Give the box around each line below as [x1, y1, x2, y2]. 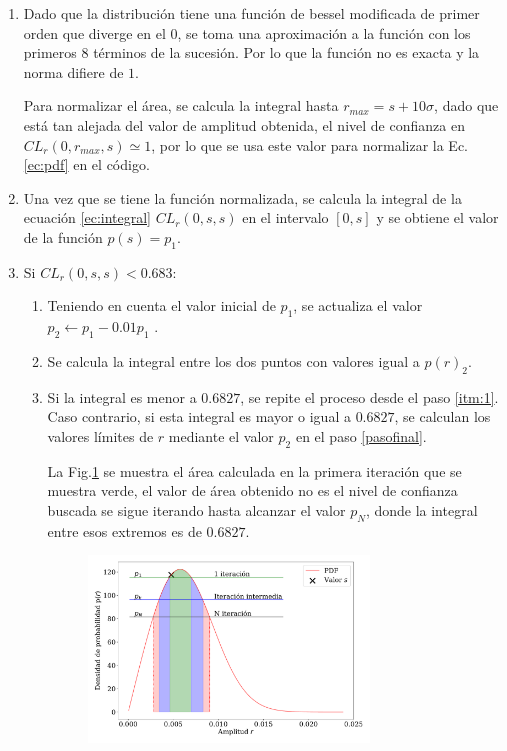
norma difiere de [23, 61, 124, 82]
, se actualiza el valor [293, 295, 423, 316]
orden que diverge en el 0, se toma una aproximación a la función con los [23, 22, 471, 43]
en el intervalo [242, 207, 329, 228]
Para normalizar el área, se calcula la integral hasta [23, 95, 339, 116]
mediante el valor [168, 425, 274, 446]
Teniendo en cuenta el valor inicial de [47, 295, 276, 316]
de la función [23, 226, 103, 247]
